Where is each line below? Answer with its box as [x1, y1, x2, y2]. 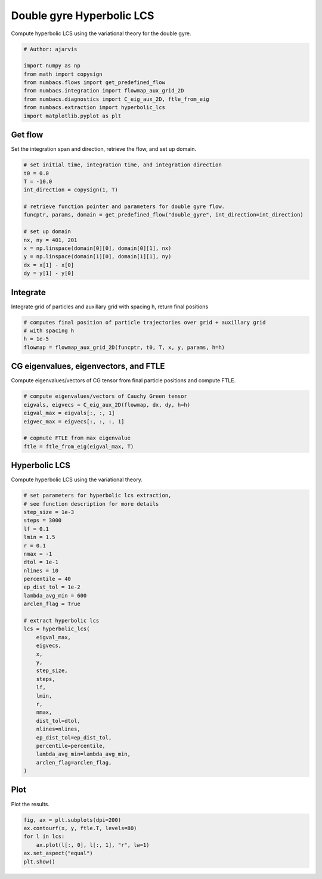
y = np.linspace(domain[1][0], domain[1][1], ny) [23, 253, 172, 260]
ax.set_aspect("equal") [23, 850, 94, 857]
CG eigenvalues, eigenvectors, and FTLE [11, 361, 165, 372]
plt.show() [23, 858, 55, 865]
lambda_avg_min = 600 [23, 592, 87, 599]
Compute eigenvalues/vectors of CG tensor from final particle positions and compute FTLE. [11, 377, 236, 384]
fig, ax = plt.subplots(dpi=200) [23, 816, 122, 823]
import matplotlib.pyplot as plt [23, 112, 122, 119]
